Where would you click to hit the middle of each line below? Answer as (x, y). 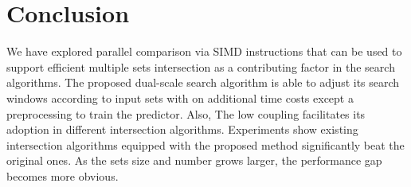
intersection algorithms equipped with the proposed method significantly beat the (205, 144)
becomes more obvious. (63, 175)
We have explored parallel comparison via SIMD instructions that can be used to (204, 51)
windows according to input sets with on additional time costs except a (180, 97)
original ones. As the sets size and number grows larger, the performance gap (194, 160)
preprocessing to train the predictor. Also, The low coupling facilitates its (186, 113)
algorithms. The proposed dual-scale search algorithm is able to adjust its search (203, 82)
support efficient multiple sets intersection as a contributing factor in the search (201, 66)
